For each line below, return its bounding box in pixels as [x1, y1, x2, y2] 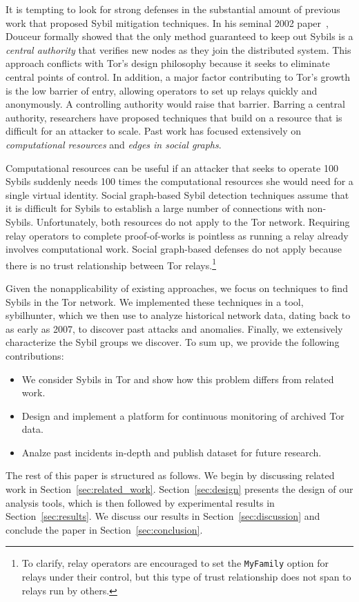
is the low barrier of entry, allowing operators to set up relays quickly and [6, 83, 318, 97]
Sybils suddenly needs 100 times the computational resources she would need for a [6, 174, 353, 188]
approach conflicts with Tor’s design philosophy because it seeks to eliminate [6, 56, 330, 70]
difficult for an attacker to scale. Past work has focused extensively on [6, 124, 302, 138]
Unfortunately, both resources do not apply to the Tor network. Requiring [36, 214, 350, 229]
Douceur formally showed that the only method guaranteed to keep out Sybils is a [6, 29, 353, 43]
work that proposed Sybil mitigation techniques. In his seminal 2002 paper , [6, 15, 329, 30]
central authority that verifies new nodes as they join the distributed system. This [6, 42, 351, 57]
